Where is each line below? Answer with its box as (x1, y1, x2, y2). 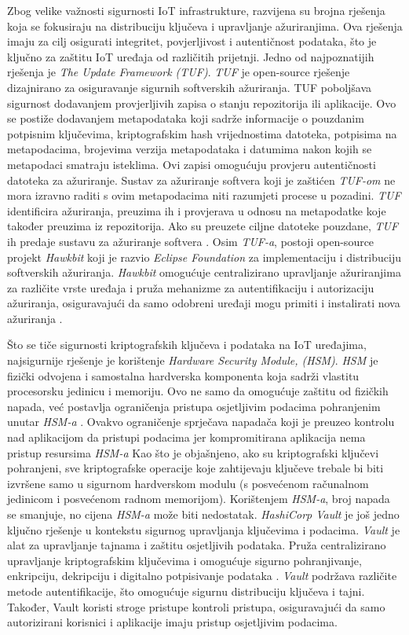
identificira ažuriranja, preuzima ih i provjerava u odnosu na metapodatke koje (7, 202, 386, 218)
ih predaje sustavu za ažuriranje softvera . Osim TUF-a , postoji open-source (7, 233, 374, 249)
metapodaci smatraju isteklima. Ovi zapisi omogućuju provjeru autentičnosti (7, 156, 376, 172)
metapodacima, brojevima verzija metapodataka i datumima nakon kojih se (7, 141, 372, 157)
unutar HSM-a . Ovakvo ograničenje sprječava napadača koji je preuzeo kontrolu (7, 413, 395, 430)
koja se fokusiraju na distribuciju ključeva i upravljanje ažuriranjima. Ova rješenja (7, 17, 403, 34)
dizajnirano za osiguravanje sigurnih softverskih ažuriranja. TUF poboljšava (7, 79, 372, 95)
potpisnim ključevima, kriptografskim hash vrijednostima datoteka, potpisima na (7, 125, 397, 141)
